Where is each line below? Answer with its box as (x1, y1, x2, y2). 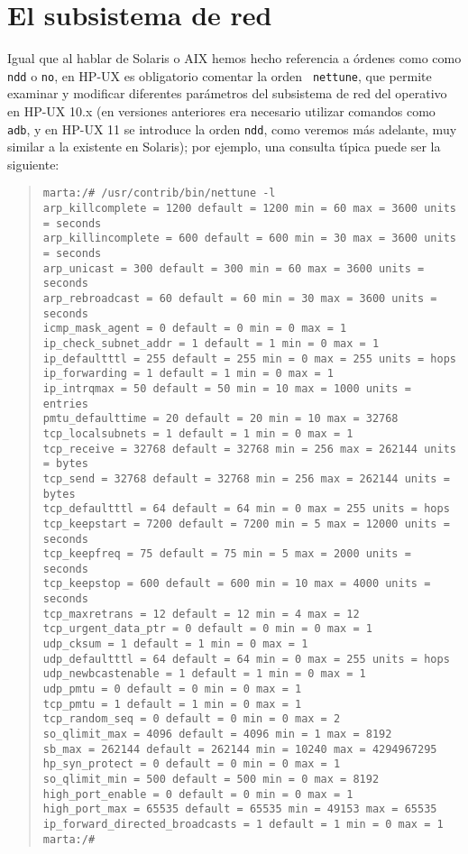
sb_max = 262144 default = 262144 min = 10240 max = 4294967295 (42, 742, 437, 756)
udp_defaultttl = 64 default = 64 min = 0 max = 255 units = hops (42, 652, 450, 666)
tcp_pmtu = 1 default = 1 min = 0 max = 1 (42, 697, 302, 711)
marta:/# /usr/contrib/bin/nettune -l (42, 187, 276, 200)
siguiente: (7, 154, 60, 173)
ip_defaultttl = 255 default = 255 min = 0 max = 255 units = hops (42, 352, 456, 365)
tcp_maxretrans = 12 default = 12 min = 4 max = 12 (42, 607, 360, 620)
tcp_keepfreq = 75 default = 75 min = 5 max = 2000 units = (42, 547, 411, 561)
